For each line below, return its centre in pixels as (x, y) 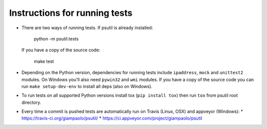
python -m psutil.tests (56, 39)
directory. (31, 102)
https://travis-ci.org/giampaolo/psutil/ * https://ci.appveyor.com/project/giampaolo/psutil (112, 118)
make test (44, 61)
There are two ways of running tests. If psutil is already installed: (87, 28)
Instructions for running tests (71, 13)
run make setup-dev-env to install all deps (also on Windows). (87, 86)
